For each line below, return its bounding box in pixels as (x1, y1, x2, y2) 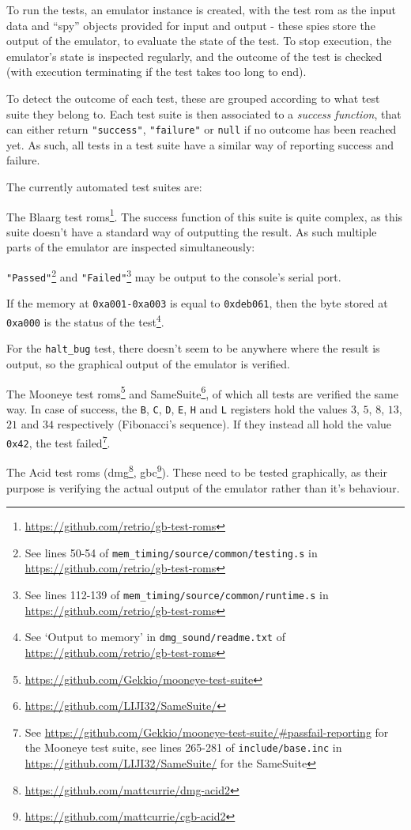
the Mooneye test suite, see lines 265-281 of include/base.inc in (25, 739, 342, 756)
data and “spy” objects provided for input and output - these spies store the (6, 17, 375, 33)
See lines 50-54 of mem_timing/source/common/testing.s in (25, 544, 318, 560)
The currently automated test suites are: (6, 179, 202, 194)
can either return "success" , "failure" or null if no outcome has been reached (6, 121, 397, 138)
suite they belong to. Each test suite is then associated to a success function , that (6, 105, 402, 122)
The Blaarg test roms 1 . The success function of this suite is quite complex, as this (6, 206, 403, 224)
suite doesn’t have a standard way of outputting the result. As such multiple (6, 223, 377, 240)
